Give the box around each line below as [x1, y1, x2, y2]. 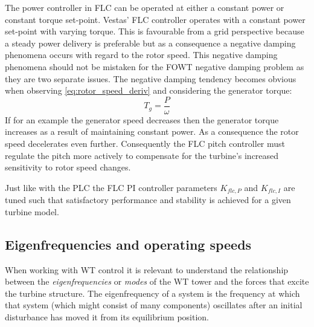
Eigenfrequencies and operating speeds [5, 235, 252, 253]
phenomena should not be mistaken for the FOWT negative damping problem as [5, 60, 304, 73]
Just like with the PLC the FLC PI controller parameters [5, 181, 217, 193]
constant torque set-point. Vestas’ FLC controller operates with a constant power [5, 13, 306, 25]
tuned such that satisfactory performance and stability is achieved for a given [5, 193, 291, 206]
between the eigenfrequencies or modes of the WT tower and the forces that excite [5, 275, 309, 288]
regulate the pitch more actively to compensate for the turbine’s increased [5, 149, 279, 161]
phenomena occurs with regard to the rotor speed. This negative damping [5, 48, 278, 61]
